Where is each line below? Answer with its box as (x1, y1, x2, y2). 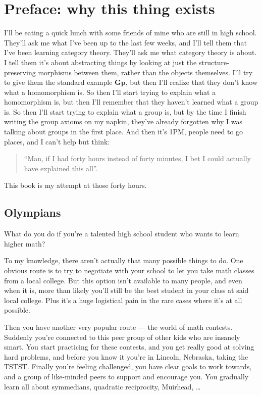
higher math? (4, 238, 45, 249)
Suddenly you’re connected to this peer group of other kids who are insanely (4, 331, 240, 342)
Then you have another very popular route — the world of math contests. (4, 321, 233, 332)
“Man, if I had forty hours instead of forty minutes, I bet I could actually (24, 153, 251, 164)
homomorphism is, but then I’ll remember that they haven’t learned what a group (4, 96, 258, 107)
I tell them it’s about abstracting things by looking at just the (4, 57, 197, 67)
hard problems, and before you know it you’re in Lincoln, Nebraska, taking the (4, 351, 248, 362)
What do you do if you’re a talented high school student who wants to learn (4, 228, 239, 239)
